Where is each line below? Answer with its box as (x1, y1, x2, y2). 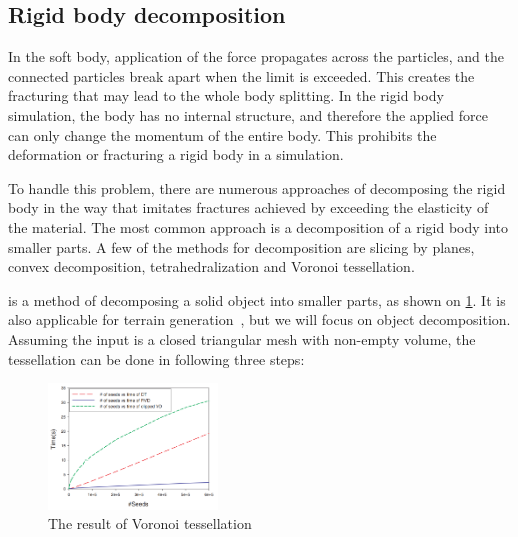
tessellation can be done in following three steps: (8, 348, 305, 369)
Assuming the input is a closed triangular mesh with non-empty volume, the (8, 328, 476, 349)
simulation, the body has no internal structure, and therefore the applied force (8, 104, 489, 125)
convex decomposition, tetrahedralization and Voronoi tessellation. (8, 256, 415, 277)
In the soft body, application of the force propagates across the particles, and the (8, 46, 505, 67)
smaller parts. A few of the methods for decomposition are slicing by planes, (8, 236, 475, 257)
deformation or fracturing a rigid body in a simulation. (8, 144, 344, 165)
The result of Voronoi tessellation (48, 513, 252, 534)
